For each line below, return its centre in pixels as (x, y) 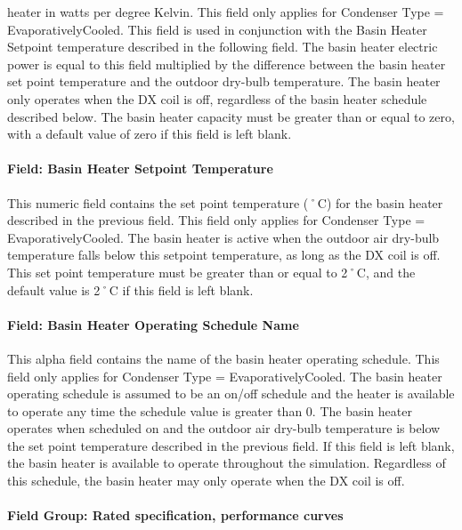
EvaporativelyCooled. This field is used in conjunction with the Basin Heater (217, 29)
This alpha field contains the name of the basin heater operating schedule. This (223, 358)
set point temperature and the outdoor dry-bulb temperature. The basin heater (224, 81)
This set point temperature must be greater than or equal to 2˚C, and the (211, 272)
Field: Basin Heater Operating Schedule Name (153, 324)
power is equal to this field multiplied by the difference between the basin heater (227, 64)
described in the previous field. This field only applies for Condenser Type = (216, 220)
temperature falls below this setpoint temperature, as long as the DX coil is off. (224, 255)
